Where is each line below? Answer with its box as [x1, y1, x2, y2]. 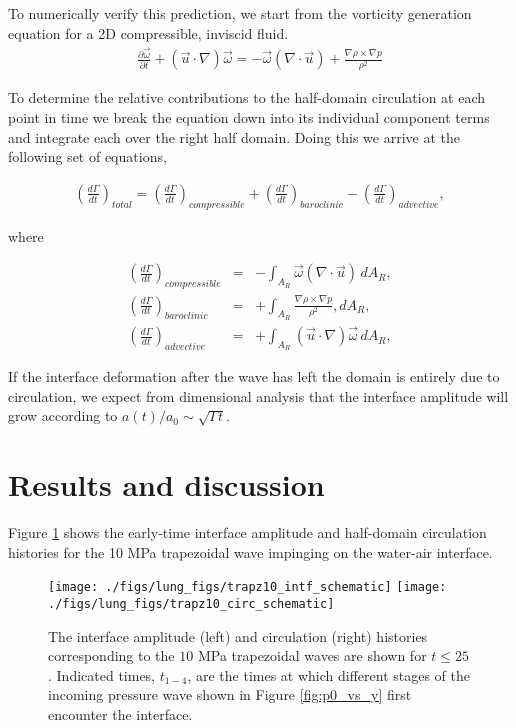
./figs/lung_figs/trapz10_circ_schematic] [48, 597, 335, 612]
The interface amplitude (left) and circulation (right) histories [48, 625, 428, 646]
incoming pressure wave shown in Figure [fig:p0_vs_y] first [48, 684, 412, 705]
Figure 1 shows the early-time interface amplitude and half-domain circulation [8, 522, 487, 543]
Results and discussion [8, 464, 325, 505]
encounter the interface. [48, 704, 193, 725]
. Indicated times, [48, 664, 156, 685]
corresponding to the [48, 645, 175, 666]
